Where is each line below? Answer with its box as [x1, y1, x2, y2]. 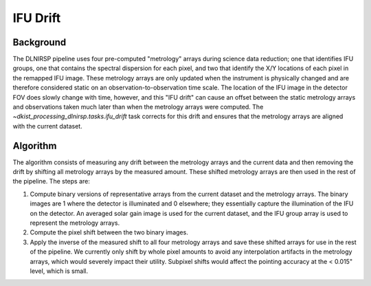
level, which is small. [30, 267, 89, 275]
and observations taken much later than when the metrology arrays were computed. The [12, 103, 264, 111]
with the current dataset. [12, 122, 82, 130]
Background [12, 36, 67, 48]
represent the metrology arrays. [30, 219, 120, 227]
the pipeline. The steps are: [12, 177, 91, 186]
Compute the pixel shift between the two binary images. [30, 228, 188, 236]
